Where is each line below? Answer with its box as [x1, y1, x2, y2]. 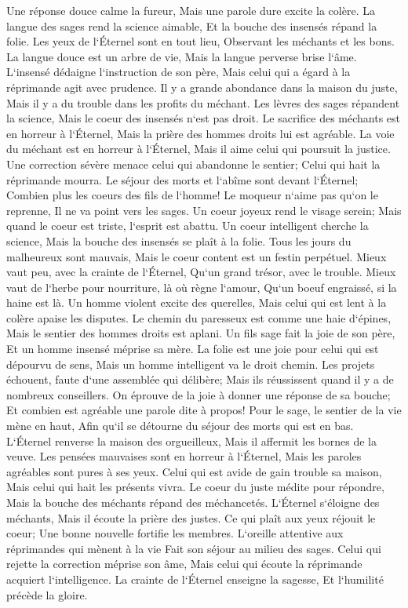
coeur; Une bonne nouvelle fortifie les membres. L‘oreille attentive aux [6, 525, 344, 541]
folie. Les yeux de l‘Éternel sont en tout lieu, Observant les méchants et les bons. [6, 33, 395, 49]
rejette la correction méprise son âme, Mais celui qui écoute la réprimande [6, 555, 362, 572]
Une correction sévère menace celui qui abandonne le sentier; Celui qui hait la [6, 155, 381, 172]
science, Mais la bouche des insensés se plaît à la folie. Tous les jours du [6, 232, 352, 249]
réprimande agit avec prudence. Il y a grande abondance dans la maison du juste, [6, 78, 398, 95]
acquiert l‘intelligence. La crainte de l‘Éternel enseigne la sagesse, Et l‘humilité [6, 570, 384, 587]
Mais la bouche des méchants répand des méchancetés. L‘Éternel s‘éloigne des [6, 494, 380, 510]
